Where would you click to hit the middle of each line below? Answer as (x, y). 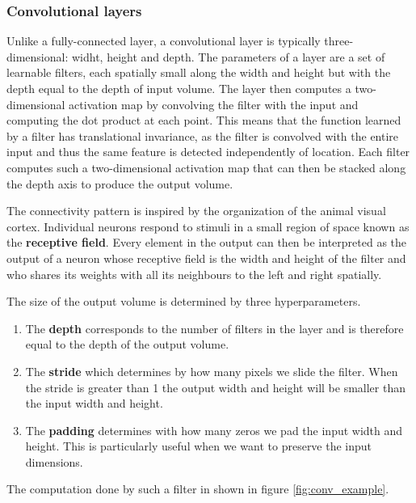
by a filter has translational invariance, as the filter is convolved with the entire (203, 135)
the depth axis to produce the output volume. (120, 183)
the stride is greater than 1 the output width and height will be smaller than (215, 387)
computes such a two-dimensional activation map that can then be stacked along (206, 167)
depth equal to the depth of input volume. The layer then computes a (179, 88)
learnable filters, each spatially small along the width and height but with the (199, 72)
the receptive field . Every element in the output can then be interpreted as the (207, 242)
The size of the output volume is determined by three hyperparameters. (184, 301)
